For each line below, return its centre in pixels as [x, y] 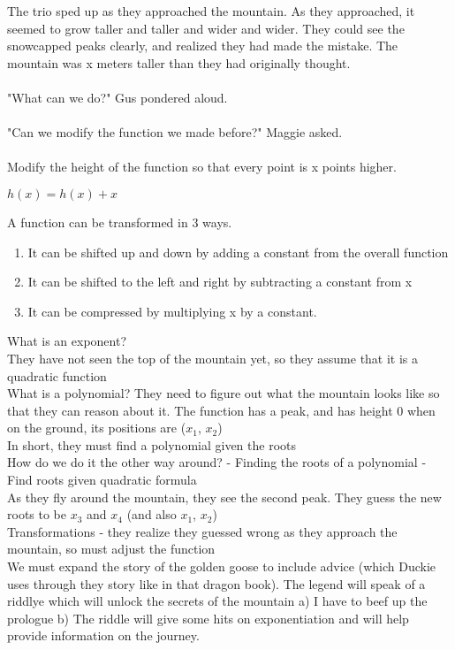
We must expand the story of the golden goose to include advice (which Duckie [222, 566]
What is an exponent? [67, 341]
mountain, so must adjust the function [111, 549]
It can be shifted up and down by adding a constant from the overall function [238, 252]
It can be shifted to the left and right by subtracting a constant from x [220, 282]
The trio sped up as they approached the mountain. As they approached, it [211, 11]
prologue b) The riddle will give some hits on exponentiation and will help [208, 618]
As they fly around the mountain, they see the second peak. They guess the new [224, 497]
